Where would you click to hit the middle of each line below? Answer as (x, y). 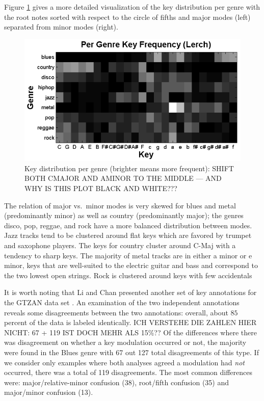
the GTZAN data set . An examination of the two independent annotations (122, 302)
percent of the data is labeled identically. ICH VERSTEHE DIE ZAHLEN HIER (130, 322)
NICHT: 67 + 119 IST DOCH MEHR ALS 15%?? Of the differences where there (130, 332)
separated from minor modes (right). (61, 27)
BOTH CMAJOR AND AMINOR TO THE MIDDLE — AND (123, 178)
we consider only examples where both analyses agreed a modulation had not (124, 362)
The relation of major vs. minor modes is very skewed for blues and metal (120, 205)
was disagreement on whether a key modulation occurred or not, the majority (125, 342)
